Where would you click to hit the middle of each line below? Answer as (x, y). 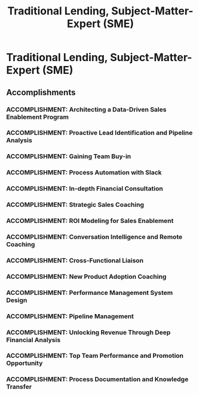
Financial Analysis (33, 340)
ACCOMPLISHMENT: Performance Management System (90, 293)
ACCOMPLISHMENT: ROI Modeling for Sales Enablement (90, 221)
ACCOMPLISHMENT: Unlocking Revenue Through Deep (88, 332)
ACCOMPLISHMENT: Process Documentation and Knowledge (97, 379)
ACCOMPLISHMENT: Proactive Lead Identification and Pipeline (99, 133)
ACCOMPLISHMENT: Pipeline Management (70, 316)
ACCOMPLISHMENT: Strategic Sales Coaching (75, 205)
